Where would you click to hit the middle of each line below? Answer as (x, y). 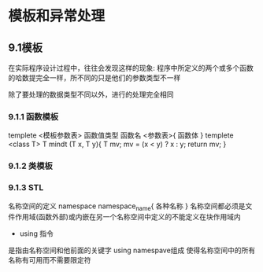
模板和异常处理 (57, 16)
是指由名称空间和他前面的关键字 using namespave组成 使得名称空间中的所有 (132, 250)
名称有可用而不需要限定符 (50, 260)
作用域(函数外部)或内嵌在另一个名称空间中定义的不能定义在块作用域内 (128, 217)
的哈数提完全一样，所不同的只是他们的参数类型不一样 (94, 78)
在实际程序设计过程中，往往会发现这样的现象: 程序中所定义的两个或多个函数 (131, 68)
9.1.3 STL (26, 188)
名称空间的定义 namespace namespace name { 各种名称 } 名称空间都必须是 (127, 207)
